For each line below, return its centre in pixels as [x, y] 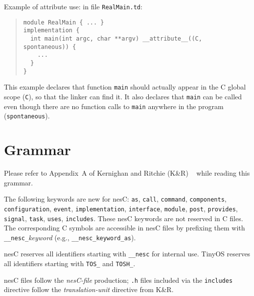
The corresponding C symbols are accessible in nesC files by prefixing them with [125, 228]
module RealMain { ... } [64, 22]
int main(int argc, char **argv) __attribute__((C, [116, 38]
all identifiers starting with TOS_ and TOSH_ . [70, 263]
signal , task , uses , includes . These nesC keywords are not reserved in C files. [124, 218]
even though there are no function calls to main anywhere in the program [114, 106]
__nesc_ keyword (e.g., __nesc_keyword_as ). [70, 237]
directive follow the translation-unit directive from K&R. [89, 289]
